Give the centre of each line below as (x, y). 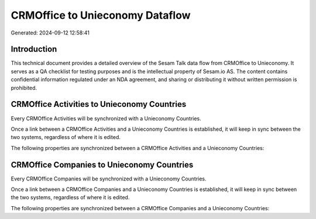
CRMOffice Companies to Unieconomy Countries (102, 164)
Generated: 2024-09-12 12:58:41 (50, 33)
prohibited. (24, 88)
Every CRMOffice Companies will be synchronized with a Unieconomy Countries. (109, 179)
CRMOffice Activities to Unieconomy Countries (99, 104)
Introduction (34, 49)
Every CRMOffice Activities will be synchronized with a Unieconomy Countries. (106, 118)
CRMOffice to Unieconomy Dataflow (101, 15)
